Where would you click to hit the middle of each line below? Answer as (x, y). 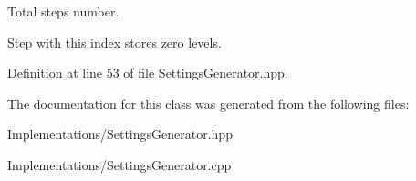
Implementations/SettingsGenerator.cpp (120, 164)
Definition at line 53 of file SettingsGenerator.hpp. (148, 73)
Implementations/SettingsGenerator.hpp (120, 134)
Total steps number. (63, 11)
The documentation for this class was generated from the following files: (208, 103)
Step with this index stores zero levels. (114, 42)
